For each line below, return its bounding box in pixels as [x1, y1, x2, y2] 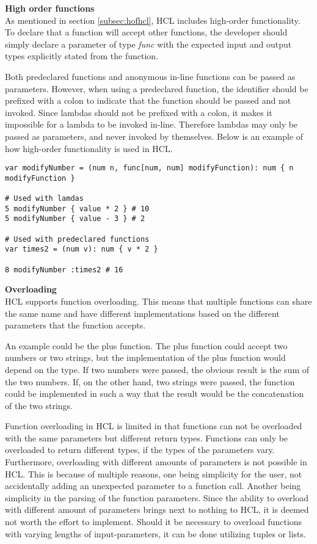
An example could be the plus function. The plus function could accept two [5, 339, 288, 352]
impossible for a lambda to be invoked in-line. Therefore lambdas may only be [5, 118, 298, 131]
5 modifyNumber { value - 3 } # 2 [5, 214, 145, 223]
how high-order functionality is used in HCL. [5, 142, 173, 154]
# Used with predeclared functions [5, 234, 150, 244]
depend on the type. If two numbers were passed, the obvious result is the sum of [5, 363, 310, 375]
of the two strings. [5, 399, 73, 412]
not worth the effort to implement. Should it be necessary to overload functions [5, 515, 302, 528]
